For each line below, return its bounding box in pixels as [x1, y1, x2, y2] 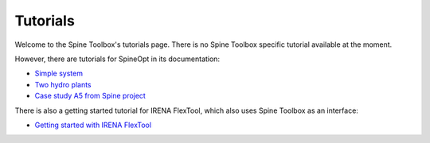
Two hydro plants [34, 79, 92, 89]
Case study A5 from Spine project [34, 91, 147, 101]
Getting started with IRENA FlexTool [34, 120, 151, 129]
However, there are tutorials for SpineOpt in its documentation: [14, 54, 221, 64]
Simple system [34, 68, 84, 79]
